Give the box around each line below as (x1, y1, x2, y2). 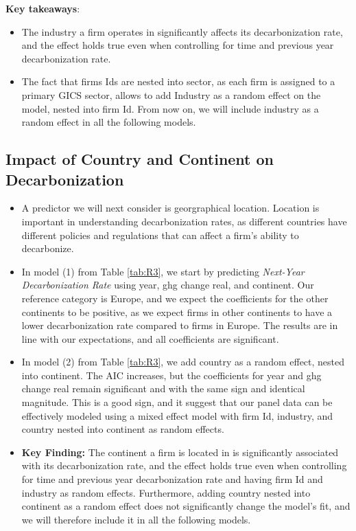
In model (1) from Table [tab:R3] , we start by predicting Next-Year (21, 264, 305, 278)
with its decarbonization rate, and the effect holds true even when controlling (21, 458, 347, 473)
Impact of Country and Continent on (5, 148, 274, 170)
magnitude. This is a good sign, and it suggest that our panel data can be (21, 395, 333, 409)
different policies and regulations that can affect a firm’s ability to (21, 227, 299, 242)
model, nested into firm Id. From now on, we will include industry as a (21, 101, 319, 115)
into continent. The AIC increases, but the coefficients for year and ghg (21, 368, 322, 382)
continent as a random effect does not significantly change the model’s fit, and (21, 499, 351, 513)
